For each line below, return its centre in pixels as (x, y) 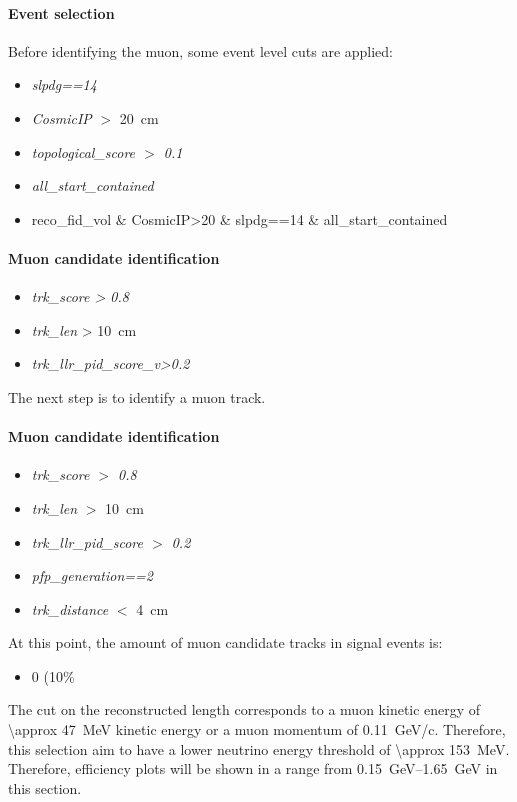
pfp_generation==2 (92, 575)
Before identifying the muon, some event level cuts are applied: (201, 50)
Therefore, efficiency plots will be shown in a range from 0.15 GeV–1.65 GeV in (253, 768)
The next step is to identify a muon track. (137, 396)
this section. (45, 787)
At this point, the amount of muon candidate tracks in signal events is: (225, 642)
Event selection (61, 12)
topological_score (83, 151)
